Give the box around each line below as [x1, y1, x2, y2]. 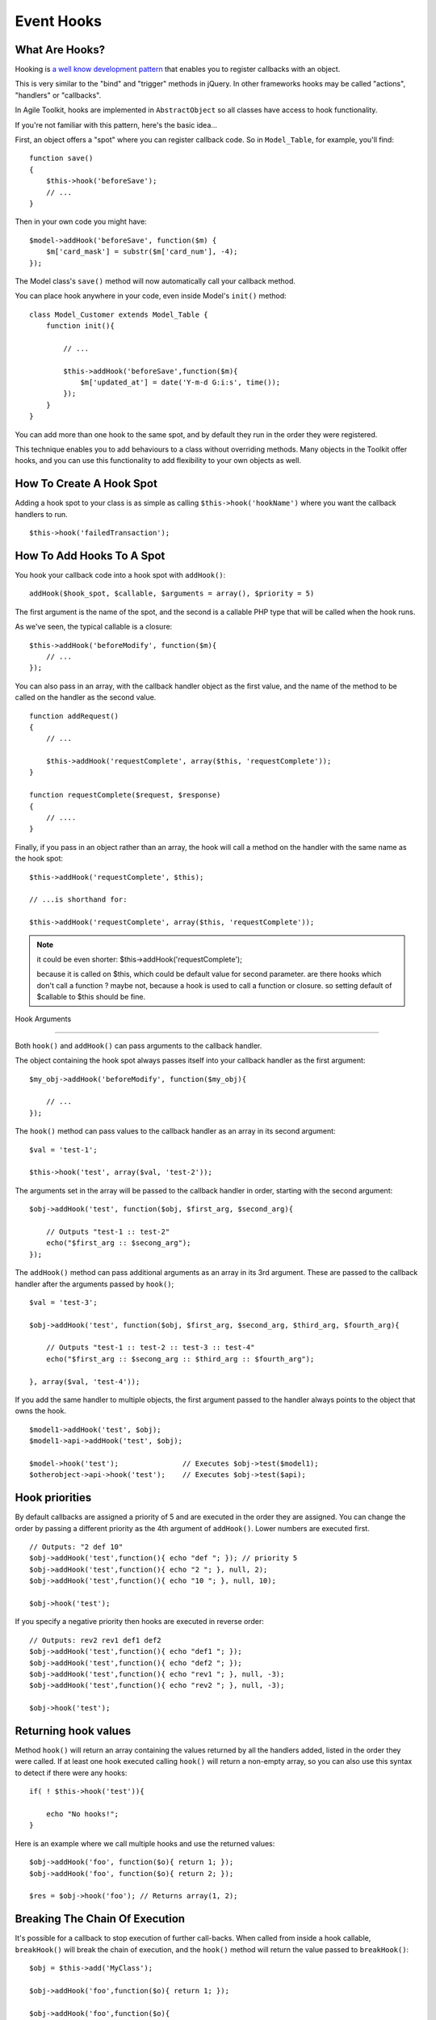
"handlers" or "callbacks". [15, 90, 101, 100]
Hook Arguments [15, 1014, 72, 1024]
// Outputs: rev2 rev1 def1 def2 [29, 1635, 161, 1644]
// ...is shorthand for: [29, 895, 128, 904]
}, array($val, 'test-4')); [29, 1377, 140, 1386]
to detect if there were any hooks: [15, 1768, 128, 1778]
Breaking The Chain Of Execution [15, 1912, 186, 1926]
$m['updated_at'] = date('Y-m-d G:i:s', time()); [80, 378, 281, 387]
